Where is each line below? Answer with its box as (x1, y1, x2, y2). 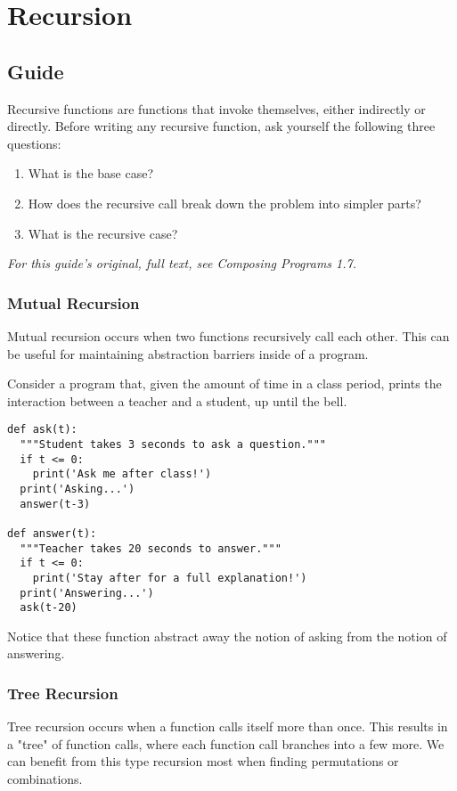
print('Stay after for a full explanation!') (32, 571, 307, 584)
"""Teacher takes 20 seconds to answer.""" (20, 542, 282, 555)
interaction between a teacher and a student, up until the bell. (7, 391, 347, 410)
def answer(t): (7, 526, 97, 540)
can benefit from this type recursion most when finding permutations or (7, 752, 399, 771)
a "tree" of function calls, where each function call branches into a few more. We (7, 734, 445, 753)
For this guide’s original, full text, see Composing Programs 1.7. (7, 254, 356, 273)
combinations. (7, 770, 83, 788)
